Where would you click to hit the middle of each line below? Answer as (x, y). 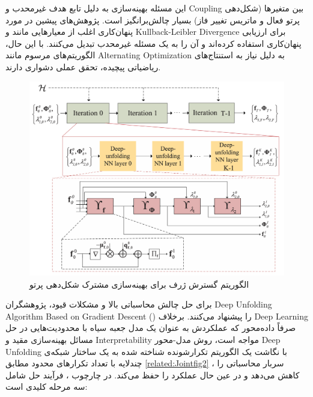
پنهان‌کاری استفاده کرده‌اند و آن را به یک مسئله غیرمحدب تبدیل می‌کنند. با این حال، (153, 43)
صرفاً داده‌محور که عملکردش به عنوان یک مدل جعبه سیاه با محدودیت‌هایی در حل (151, 328)
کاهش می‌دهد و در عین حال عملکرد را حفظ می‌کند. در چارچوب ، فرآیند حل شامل (153, 374)
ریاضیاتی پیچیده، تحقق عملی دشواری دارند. (83, 66)
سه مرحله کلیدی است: (47, 386)
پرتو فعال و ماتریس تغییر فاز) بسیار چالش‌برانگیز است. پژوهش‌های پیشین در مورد (153, 20)
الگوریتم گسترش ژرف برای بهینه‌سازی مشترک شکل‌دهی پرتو (139, 284)
